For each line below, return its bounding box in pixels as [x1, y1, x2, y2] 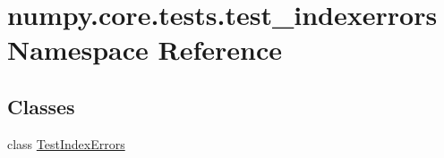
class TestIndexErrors [7, 134, 125, 153]
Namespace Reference [7, 31, 282, 68]
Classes [7, 92, 75, 120]
